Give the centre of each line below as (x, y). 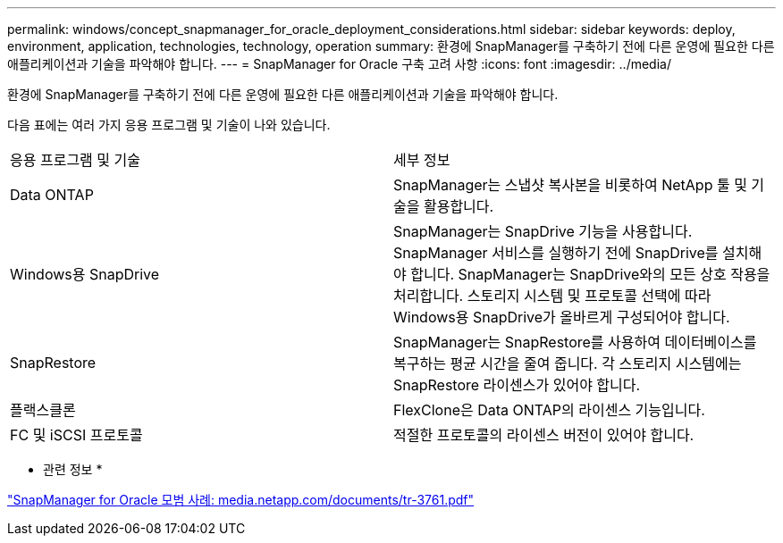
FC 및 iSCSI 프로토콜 (76, 435)
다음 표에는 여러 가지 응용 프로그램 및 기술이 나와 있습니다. (169, 125)
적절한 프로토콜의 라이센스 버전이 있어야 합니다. (544, 435)
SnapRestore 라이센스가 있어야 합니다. (517, 385)
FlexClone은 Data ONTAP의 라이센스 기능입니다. (549, 410)
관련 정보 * (73, 469)
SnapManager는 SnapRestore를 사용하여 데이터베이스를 (575, 342)
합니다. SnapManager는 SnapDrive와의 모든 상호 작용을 (590, 274)
